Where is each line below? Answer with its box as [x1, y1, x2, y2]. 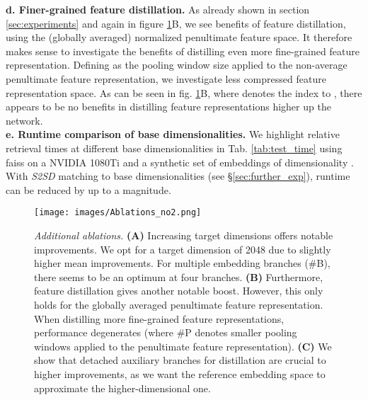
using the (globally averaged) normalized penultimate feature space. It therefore [6, 30, 352, 45]
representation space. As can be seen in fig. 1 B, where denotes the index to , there [6, 85, 362, 100]
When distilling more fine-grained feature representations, [34, 311, 284, 326]
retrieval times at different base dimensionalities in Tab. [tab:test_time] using [6, 140, 343, 155]
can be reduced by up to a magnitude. [6, 182, 171, 197]
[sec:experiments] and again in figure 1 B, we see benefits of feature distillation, [6, 16, 346, 30]
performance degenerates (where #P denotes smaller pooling [34, 325, 297, 340]
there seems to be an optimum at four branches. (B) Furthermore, [34, 269, 323, 284]
